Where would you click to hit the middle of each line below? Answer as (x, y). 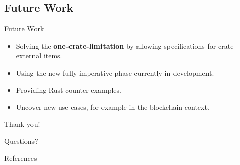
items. (53, 56)
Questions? (21, 141)
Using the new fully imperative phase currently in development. (115, 72)
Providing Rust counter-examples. (68, 90)
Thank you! (22, 124)
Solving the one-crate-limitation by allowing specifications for (116, 45)
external (29, 56)
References (21, 158)
